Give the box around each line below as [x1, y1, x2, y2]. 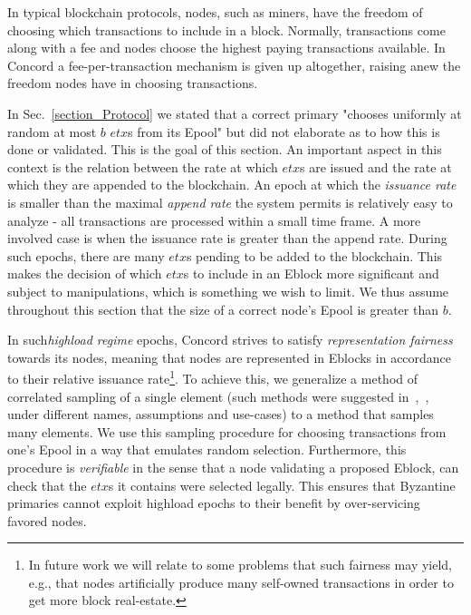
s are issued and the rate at [300, 157, 452, 176]
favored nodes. [7, 511, 87, 530]
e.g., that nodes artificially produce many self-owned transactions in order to [28, 572, 454, 591]
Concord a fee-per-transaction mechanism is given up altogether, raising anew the [7, 55, 461, 74]
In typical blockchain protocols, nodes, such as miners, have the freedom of [7, 3, 423, 21]
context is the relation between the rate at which [7, 157, 278, 176]
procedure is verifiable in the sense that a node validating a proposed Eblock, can [7, 457, 459, 476]
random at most [7, 122, 97, 141]
